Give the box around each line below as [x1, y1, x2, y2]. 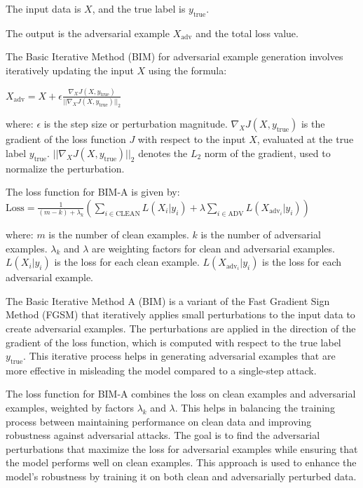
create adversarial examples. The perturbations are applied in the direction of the [6, 320, 356, 335]
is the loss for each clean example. [54, 255, 200, 269]
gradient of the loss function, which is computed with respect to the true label [6, 334, 341, 349]
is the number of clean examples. [48, 226, 189, 241]
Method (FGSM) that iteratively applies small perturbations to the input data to [6, 307, 355, 322]
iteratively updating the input [6, 62, 134, 77]
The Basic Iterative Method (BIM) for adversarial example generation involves [6, 49, 343, 64]
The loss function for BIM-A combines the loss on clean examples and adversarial [6, 386, 356, 401]
